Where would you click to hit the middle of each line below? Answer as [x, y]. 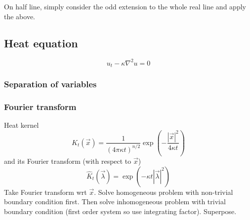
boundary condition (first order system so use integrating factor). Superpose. [120, 211]
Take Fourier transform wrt [45, 192]
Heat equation [41, 43]
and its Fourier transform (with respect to [68, 161]
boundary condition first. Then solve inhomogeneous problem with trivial [115, 202]
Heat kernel [21, 125]
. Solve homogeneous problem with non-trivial [164, 192]
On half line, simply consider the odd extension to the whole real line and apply [125, 6]
